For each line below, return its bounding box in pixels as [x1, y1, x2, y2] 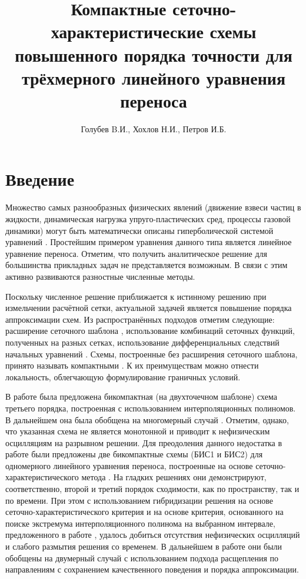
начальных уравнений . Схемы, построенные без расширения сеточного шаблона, [5, 347, 298, 360]
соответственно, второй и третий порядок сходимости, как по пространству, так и [5, 483, 300, 495]
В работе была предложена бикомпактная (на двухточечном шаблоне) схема [5, 390, 277, 403]
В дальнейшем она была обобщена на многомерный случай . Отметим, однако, [5, 413, 289, 426]
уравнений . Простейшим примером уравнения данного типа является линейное [5, 236, 292, 248]
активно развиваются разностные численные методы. [5, 270, 195, 282]
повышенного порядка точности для [15, 42, 292, 66]
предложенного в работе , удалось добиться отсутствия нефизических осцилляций [5, 528, 300, 541]
